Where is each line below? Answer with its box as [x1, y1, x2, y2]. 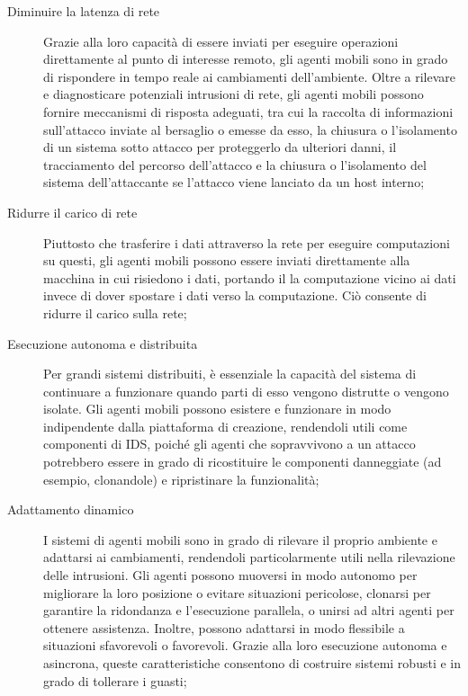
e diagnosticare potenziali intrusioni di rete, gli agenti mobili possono [43, 85, 424, 103]
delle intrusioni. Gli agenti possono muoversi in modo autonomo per [43, 566, 418, 584]
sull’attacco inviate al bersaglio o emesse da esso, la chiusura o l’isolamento [43, 120, 457, 138]
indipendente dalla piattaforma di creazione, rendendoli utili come [43, 416, 408, 435]
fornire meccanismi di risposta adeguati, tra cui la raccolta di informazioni [43, 102, 454, 120]
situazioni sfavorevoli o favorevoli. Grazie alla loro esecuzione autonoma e [43, 636, 447, 655]
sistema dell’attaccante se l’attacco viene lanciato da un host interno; [43, 173, 425, 192]
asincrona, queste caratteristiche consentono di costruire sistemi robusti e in [43, 654, 461, 672]
